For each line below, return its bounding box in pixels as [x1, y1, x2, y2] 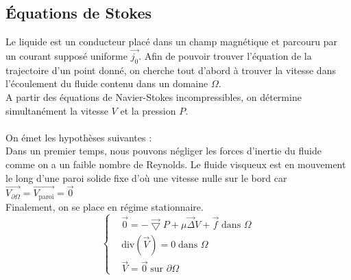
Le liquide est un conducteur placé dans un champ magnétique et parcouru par [5, 34, 337, 49]
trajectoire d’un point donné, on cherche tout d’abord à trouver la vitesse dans [5, 62, 336, 77]
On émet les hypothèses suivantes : [5, 130, 152, 144]
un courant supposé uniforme [5, 49, 128, 63]
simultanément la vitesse [5, 103, 108, 117]
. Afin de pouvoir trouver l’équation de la [138, 49, 312, 63]
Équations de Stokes [5, 2, 152, 23]
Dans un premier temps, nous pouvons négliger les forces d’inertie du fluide [5, 143, 322, 158]
